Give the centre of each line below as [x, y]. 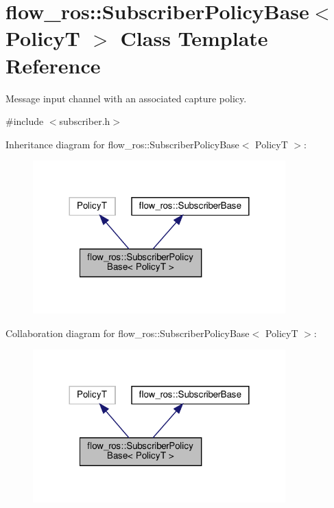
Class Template [194, 38]
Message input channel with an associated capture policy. [126, 98]
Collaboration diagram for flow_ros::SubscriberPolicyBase [128, 333]
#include [25, 121]
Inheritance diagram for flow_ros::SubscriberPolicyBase [122, 144]
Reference [53, 65]
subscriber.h [85, 121]
